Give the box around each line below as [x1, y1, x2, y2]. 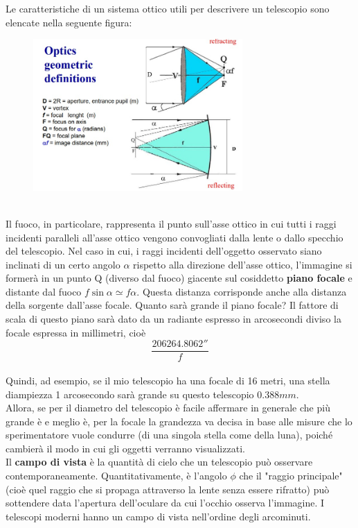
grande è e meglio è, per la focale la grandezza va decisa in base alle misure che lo [6, 414, 352, 428]
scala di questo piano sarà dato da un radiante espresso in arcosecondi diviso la [6, 312, 341, 326]
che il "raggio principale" [239, 468, 343, 483]
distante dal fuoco [6, 284, 82, 298]
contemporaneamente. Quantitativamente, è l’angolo [6, 468, 227, 483]
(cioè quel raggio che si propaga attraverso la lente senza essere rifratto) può [6, 482, 330, 496]
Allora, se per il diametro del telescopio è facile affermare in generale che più [6, 400, 330, 415]
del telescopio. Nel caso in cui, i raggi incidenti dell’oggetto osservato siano [6, 244, 322, 258]
